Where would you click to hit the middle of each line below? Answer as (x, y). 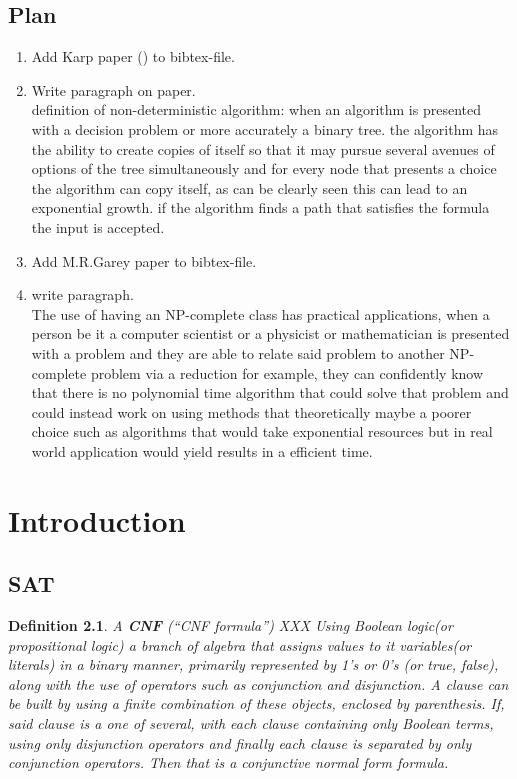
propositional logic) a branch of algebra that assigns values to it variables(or (240, 644)
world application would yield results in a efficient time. (202, 450)
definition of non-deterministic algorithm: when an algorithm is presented (256, 109)
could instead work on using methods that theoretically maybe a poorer (251, 411)
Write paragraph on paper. (113, 89)
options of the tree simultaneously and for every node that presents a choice (264, 168)
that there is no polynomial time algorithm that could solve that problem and (270, 392)
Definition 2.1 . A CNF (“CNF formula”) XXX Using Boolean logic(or (230, 625)
